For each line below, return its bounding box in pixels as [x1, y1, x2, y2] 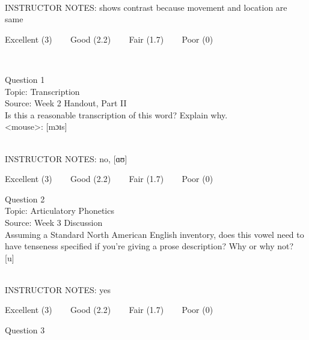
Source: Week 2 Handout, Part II [5, 97, 127, 109]
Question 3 [5, 324, 45, 336]
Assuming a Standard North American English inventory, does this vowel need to [5, 228, 304, 240]
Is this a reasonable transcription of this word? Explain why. [5, 108, 228, 121]
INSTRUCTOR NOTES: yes [5, 283, 111, 296]
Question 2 [5, 192, 45, 205]
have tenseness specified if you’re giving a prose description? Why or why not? [5, 240, 294, 252]
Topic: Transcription [5, 85, 80, 97]
